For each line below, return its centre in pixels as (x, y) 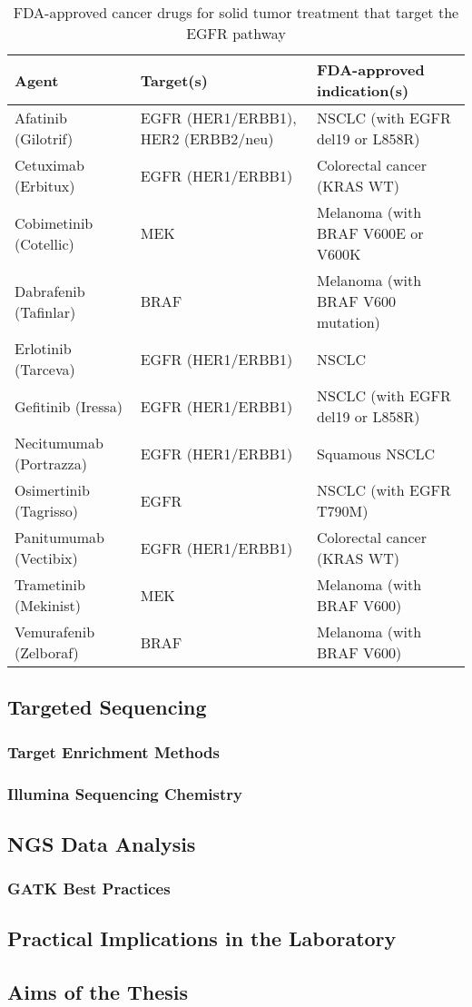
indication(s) (363, 90)
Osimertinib (52, 490)
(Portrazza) (51, 464)
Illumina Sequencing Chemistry (125, 793)
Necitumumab (59, 443)
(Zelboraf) (47, 652)
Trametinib (50, 584)
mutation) (349, 322)
